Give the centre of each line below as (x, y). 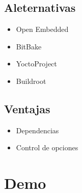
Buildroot (31, 81)
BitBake (29, 46)
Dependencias (37, 130)
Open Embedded (42, 29)
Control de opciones (47, 147)
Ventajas (27, 108)
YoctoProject (36, 64)
